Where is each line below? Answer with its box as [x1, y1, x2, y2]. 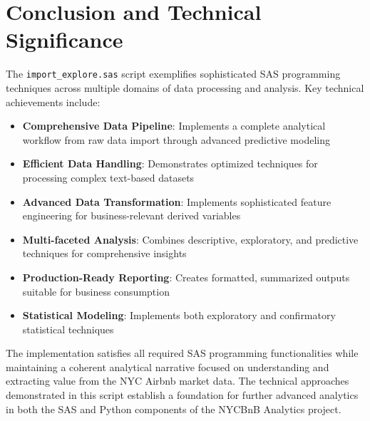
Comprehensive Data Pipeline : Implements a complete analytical [22, 118, 326, 133]
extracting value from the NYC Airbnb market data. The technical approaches [6, 373, 349, 388]
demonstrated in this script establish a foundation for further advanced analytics [6, 388, 359, 402]
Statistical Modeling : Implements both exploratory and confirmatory [22, 308, 336, 323]
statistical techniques [22, 321, 114, 336]
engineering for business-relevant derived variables [22, 208, 241, 223]
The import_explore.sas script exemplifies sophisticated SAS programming [6, 66, 341, 81]
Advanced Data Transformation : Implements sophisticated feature [22, 194, 332, 209]
